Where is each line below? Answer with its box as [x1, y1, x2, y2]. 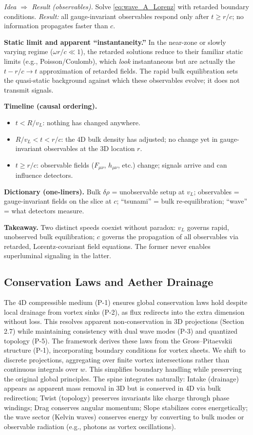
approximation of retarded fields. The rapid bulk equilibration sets [39, 65, 238, 76]
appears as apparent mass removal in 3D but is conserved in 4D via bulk [4, 383, 221, 393]
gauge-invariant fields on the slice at [4, 196, 112, 206]
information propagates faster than [4, 20, 108, 31]
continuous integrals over [4, 364, 78, 374]
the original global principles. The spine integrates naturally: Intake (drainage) [4, 373, 239, 383]
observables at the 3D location [44, 143, 135, 153]
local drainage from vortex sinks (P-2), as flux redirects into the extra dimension [4, 306, 245, 317]
